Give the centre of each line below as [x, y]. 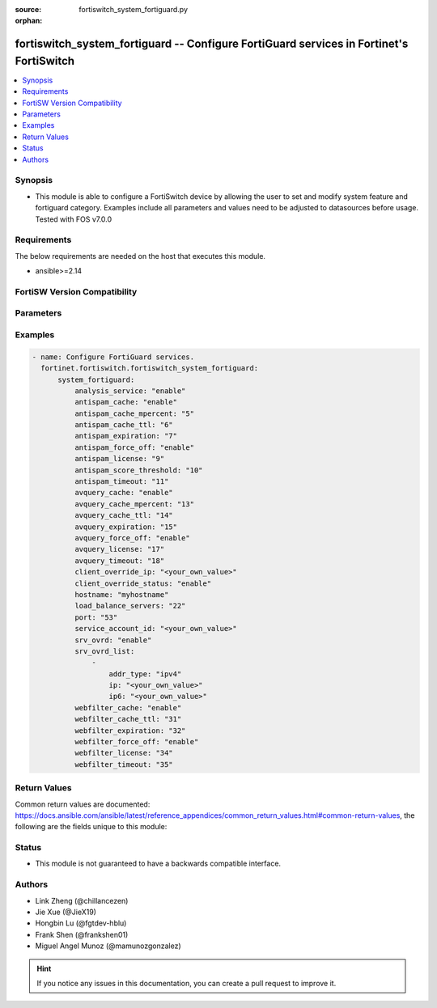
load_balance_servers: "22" [130, 606]
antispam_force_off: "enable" [134, 447]
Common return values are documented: [83, 804]
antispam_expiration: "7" [126, 436]
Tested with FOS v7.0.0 [74, 219]
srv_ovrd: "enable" [113, 640]
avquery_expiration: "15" [126, 527]
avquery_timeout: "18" [119, 561]
